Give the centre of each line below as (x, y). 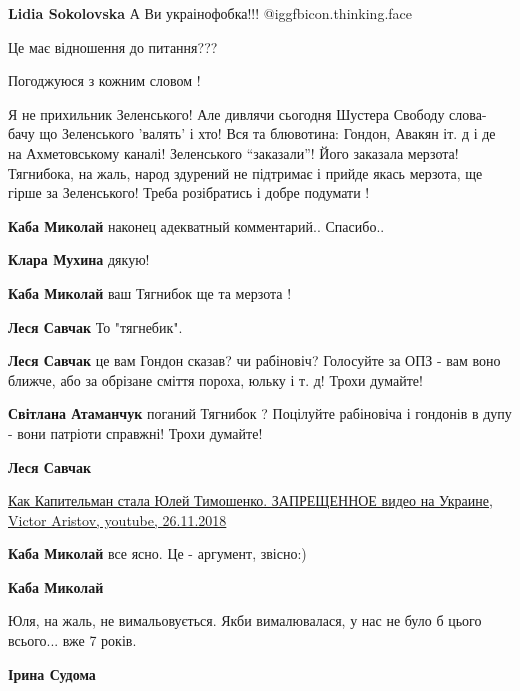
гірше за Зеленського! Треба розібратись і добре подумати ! (189, 192)
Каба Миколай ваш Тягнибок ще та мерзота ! (150, 292)
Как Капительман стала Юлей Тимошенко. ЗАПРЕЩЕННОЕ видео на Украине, (250, 500)
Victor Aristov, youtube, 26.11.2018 (117, 519)
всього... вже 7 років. (72, 640)
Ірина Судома (52, 673)
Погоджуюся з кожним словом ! (104, 80)
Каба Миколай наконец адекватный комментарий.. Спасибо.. (196, 225)
